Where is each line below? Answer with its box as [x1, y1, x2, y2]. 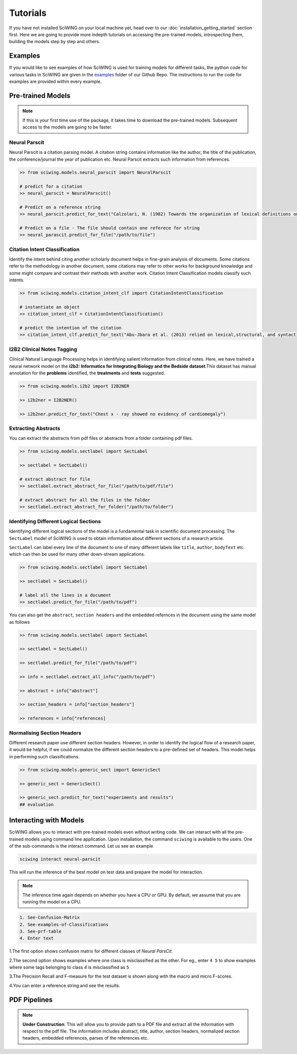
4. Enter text [19, 935, 54, 941]
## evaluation [19, 801, 54, 807]
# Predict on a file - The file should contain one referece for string [19, 225, 200, 231]
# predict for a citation [19, 184, 83, 189]
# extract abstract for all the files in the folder [19, 497, 150, 503]
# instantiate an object [19, 304, 80, 310]
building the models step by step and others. [9, 39, 100, 45]
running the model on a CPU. [22, 899, 82, 905]
